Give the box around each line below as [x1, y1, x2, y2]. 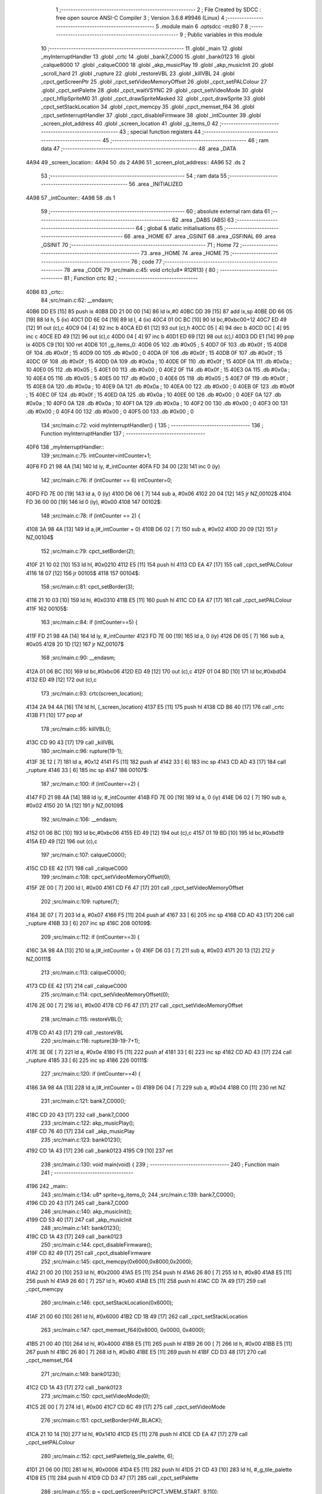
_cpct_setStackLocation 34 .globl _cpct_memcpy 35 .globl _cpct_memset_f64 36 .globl [41, 103, 255, 111]
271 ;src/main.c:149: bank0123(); [41, 1370, 121, 1377]
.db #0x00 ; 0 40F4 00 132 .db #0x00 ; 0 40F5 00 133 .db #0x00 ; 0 [26, 408, 194, 415]
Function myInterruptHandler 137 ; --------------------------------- [41, 430, 206, 437]
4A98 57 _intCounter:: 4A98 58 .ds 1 [26, 194, 116, 201]
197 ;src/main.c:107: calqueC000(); [41, 852, 126, 859]
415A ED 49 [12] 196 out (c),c [26, 837, 98, 845]
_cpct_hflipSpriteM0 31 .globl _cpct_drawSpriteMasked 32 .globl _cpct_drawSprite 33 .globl [41, 94, 265, 102]
